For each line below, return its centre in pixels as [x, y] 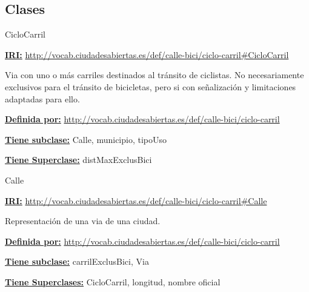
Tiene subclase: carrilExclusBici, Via [77, 261]
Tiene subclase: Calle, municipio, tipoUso [86, 139]
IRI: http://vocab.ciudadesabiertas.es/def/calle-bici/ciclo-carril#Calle [136, 200]
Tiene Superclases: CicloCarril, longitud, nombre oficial [113, 281]
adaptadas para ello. [42, 98]
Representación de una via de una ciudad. [83, 221]
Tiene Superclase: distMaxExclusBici [78, 160]
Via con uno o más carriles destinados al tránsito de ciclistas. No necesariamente [154, 75]
